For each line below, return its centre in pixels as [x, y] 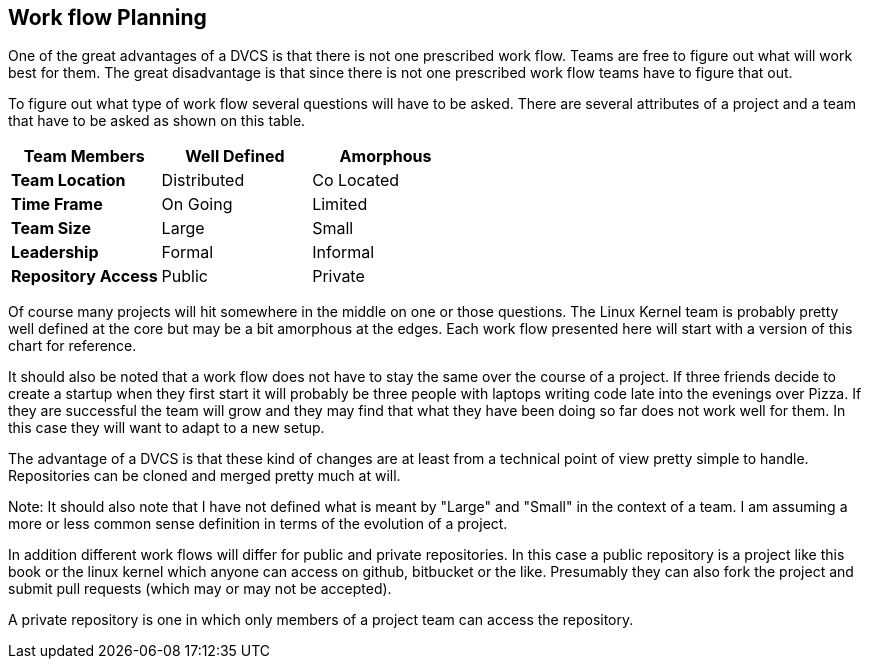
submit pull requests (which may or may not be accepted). [200, 589]
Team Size [51, 228]
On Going [197, 204]
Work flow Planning [107, 17]
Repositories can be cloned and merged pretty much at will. [204, 476]
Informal [343, 252]
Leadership [55, 252]
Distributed [203, 180]
